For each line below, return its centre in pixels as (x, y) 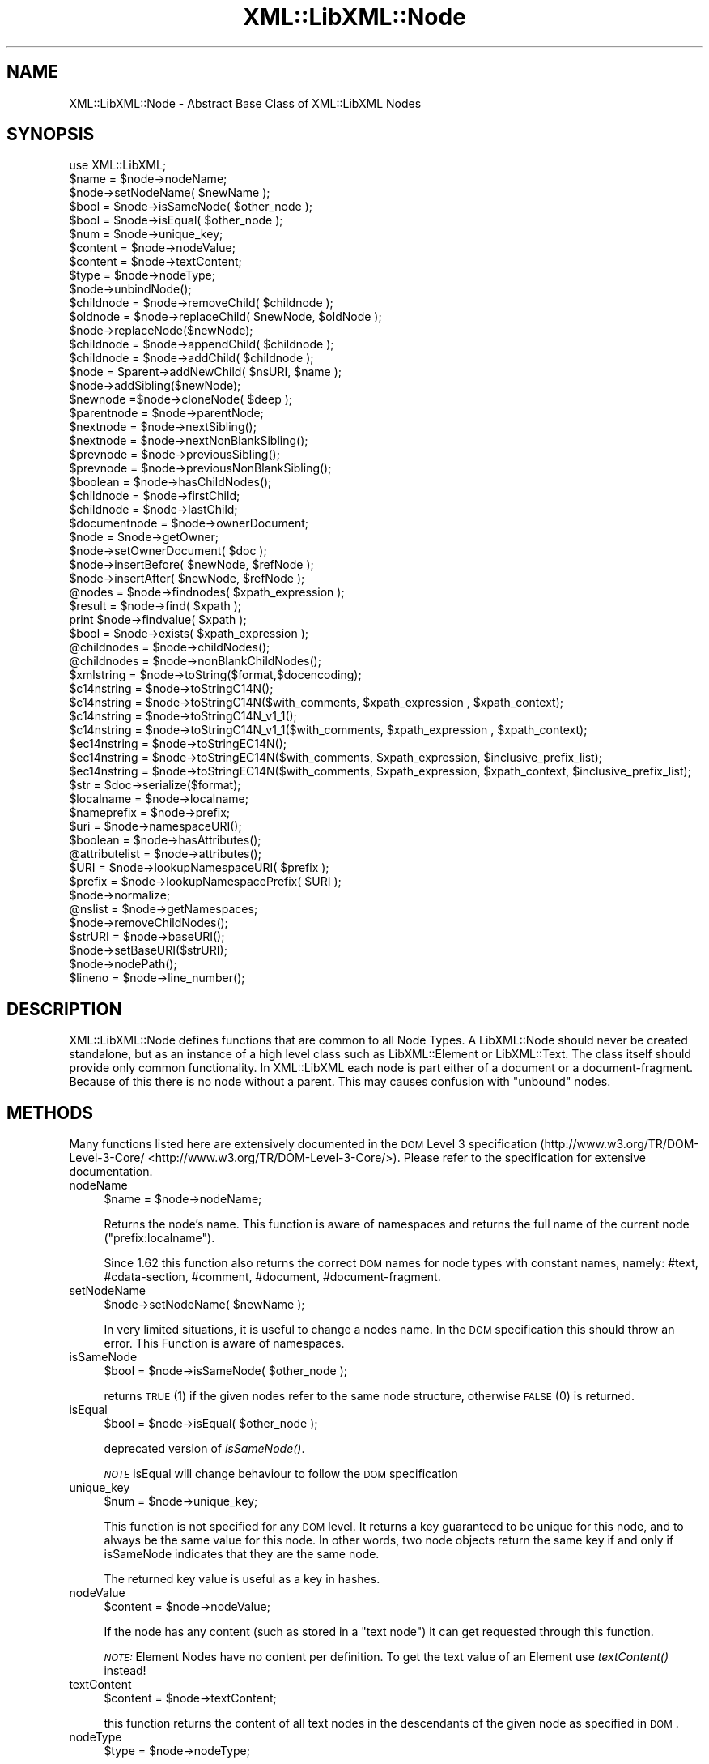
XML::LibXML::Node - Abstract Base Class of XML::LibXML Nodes (245, 103)
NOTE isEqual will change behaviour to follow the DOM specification (281, 1474)
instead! (125, 1671)
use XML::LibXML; (118, 165)
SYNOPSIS (51, 135)
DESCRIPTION (64, 1009)
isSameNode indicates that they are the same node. (242, 1554)
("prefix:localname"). (159, 1238)
